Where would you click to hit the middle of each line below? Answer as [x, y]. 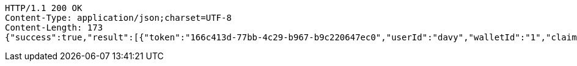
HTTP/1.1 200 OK [44, 8]
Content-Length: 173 [54, 28]
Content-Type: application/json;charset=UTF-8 [118, 18]
